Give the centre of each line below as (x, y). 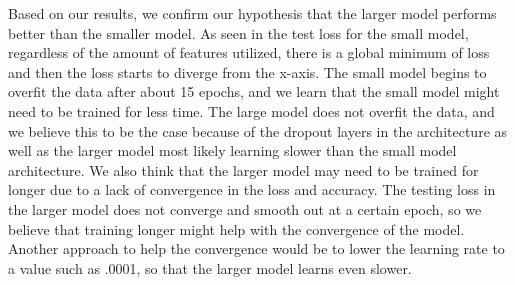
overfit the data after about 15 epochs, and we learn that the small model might (254, 91)
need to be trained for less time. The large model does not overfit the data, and (251, 110)
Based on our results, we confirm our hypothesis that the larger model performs (252, 13)
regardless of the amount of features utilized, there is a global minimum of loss (249, 52)
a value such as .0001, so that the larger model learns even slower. (210, 267)
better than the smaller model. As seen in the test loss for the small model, (238, 32)
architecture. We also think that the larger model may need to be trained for (243, 169)
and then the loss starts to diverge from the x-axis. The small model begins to (247, 71)
